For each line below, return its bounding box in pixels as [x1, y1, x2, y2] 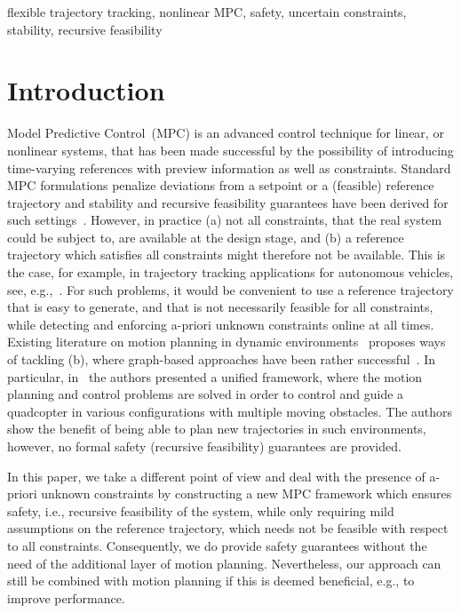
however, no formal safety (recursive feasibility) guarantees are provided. [7, 437, 401, 455]
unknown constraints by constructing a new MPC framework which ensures [41, 484, 452, 503]
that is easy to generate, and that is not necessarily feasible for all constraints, [7, 298, 433, 316]
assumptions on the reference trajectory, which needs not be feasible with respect [7, 519, 449, 537]
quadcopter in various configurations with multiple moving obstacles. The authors [7, 402, 453, 420]
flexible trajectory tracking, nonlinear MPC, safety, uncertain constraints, [7, 3, 407, 20]
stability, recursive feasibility [7, 20, 163, 38]
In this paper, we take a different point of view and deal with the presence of [7, 466, 425, 485]
